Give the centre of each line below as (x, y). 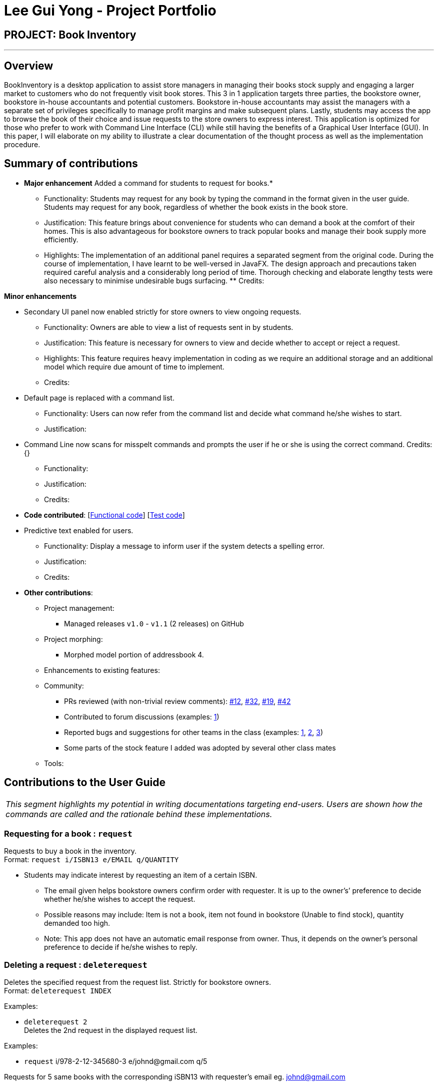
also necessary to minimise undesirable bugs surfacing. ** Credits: (154, 280)
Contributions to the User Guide (85, 783)
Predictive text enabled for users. (79, 530)
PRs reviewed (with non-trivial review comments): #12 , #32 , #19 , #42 (177, 701)
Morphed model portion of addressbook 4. (134, 654)
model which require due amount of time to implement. (134, 367)
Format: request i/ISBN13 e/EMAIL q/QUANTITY (91, 860)
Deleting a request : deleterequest (76, 965)
